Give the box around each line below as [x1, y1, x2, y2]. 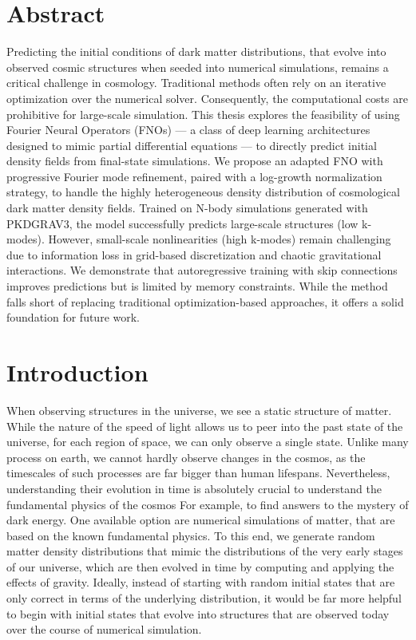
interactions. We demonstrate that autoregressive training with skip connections [6, 262, 398, 279]
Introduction [6, 356, 149, 388]
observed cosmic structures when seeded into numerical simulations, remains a [6, 58, 389, 75]
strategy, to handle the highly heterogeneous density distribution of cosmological [6, 184, 400, 200]
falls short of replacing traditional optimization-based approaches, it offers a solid [6, 293, 404, 310]
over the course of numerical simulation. [6, 621, 202, 638]
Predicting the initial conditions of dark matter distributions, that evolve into [6, 43, 386, 60]
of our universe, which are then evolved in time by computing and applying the [6, 558, 394, 575]
